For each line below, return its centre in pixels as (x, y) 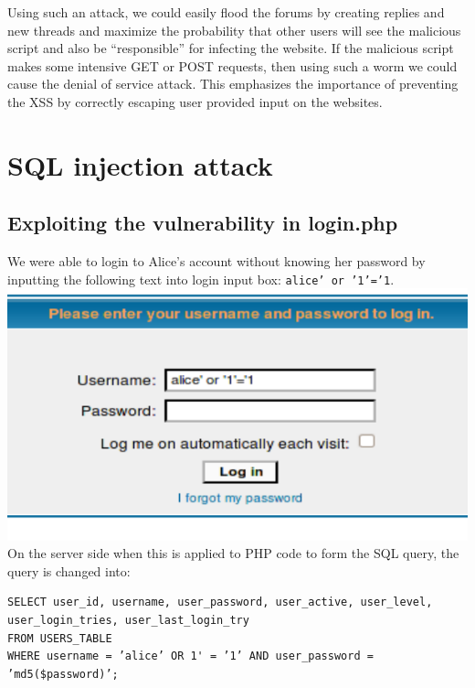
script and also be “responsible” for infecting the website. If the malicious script (231, 48)
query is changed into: (69, 570)
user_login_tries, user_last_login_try (128, 621)
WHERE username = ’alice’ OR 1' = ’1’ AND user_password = (190, 656)
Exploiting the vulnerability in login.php (203, 223)
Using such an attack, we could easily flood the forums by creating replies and (226, 12)
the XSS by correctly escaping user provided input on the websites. (195, 101)
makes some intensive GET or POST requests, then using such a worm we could (232, 65)
